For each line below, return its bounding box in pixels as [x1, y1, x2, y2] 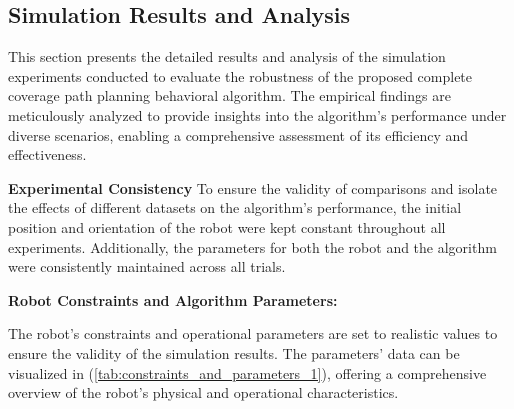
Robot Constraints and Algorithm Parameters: [8, 289, 338, 310]
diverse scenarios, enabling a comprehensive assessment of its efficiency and [8, 124, 469, 145]
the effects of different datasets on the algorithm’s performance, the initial [8, 197, 462, 218]
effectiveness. [8, 144, 87, 165]
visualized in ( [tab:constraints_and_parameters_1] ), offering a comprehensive [8, 362, 487, 383]
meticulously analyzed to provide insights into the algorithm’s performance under [8, 104, 507, 125]
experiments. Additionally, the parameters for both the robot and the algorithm [8, 236, 497, 257]
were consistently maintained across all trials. [8, 256, 286, 277]
